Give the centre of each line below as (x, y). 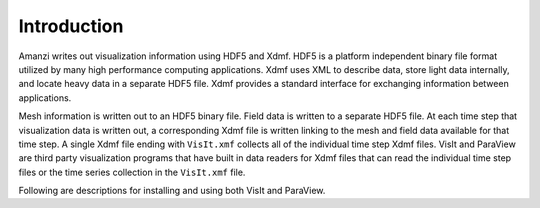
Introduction (71, 26)
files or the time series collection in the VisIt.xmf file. (132, 172)
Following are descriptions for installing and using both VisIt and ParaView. (172, 191)
